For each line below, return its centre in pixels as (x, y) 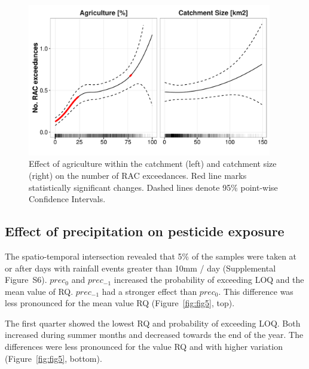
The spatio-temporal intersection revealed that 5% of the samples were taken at (151, 256)
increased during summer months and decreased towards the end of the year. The (154, 335)
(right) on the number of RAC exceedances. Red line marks (138, 175)
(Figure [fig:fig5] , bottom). (53, 358)
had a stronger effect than (149, 291)
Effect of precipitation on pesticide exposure (145, 231)
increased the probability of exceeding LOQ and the (209, 280)
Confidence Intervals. (67, 199)
